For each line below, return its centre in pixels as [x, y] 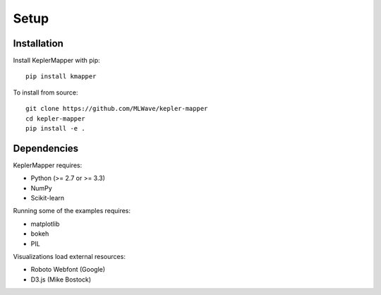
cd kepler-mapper [55, 119]
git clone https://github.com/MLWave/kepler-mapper [117, 109]
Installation [38, 43]
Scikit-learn [48, 198]
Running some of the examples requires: [72, 211]
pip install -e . [55, 128]
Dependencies [46, 148]
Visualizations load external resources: [69, 257]
